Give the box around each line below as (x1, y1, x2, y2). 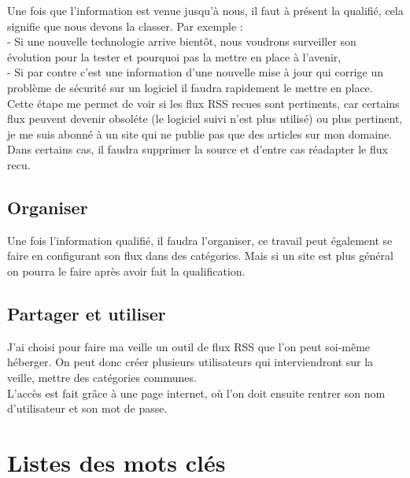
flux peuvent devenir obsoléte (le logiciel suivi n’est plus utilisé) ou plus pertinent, (7, 110, 403, 127)
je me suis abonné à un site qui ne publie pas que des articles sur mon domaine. (7, 125, 393, 142)
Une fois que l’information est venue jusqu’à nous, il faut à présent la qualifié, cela (7, 2, 404, 18)
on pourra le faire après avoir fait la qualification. (7, 262, 246, 279)
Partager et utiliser (7, 301, 166, 325)
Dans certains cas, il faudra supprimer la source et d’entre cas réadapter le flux (7, 141, 388, 157)
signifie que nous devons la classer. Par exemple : (7, 17, 243, 34)
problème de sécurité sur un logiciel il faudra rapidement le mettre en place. (7, 79, 373, 95)
